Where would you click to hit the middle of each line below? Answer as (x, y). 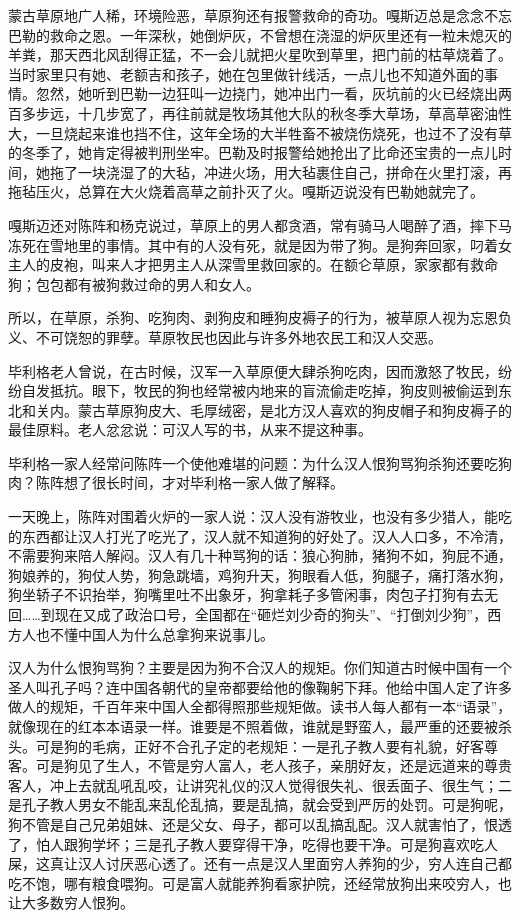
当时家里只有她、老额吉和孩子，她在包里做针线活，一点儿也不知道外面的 (246, 73)
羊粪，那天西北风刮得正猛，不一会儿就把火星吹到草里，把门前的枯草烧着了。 (260, 54)
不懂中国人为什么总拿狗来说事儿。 (161, 633)
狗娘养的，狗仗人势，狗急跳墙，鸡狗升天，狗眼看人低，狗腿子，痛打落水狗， (260, 574)
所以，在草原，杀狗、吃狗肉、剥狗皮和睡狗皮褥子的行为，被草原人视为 (239, 317)
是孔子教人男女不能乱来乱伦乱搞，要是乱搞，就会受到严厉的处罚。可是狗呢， (260, 804)
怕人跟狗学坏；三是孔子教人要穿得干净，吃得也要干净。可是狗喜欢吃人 (266, 843)
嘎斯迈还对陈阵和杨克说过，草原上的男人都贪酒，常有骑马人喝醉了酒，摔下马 (260, 224)
